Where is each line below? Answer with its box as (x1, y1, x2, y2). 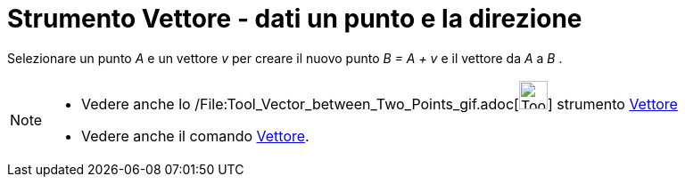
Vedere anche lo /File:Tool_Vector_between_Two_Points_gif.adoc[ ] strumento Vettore (81, 94, 678, 113)
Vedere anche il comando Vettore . (81, 126, 309, 145)
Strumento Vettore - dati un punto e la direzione (7, 4, 582, 34)
